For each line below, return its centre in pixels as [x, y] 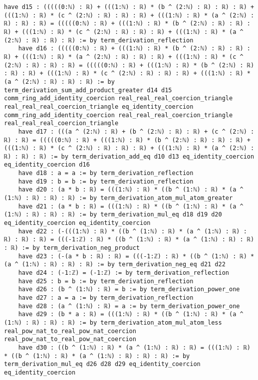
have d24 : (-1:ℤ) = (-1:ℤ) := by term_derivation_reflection [124, 273]
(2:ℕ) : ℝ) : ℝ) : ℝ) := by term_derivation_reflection [99, 40]
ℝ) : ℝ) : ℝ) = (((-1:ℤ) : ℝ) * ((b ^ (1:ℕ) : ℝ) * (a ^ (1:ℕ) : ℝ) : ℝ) [129, 240]
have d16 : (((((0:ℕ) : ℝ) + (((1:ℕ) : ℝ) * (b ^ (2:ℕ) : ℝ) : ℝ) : [134, 49]
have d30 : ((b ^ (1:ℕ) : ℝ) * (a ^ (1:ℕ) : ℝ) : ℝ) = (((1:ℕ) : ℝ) [134, 347]
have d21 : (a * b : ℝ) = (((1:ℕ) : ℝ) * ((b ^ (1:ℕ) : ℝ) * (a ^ [131, 206]
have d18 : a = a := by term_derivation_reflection [106, 173]
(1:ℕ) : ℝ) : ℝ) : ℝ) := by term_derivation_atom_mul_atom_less [113, 322]
